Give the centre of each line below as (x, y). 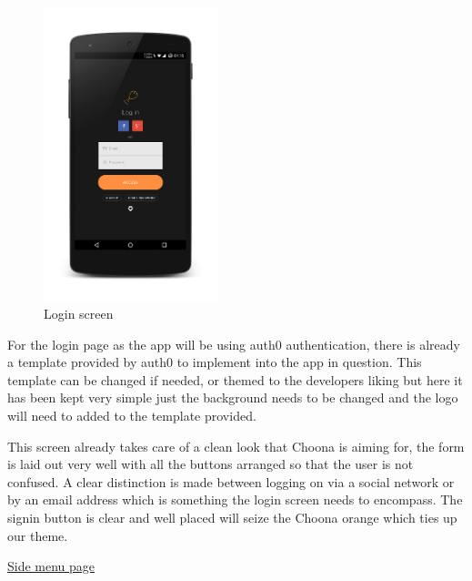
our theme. (38, 535)
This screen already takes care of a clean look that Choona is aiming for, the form (236, 446)
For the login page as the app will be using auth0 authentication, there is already (234, 344)
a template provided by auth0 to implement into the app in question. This (215, 362)
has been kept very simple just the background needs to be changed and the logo (233, 398)
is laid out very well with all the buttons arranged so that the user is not (211, 464)
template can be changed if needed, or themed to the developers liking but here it (235, 379)
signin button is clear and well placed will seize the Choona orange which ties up (232, 518)
